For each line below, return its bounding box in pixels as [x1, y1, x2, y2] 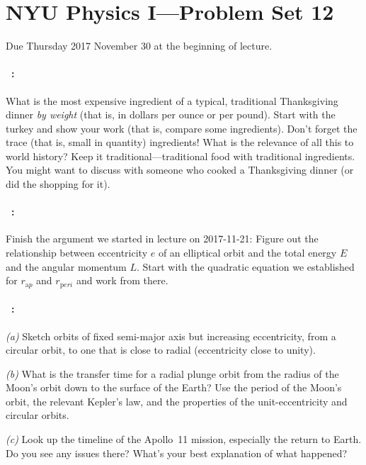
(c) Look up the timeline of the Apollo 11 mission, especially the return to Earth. [6, 432, 362, 447]
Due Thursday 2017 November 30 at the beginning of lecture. [6, 38, 273, 53]
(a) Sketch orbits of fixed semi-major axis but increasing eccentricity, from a [6, 328, 336, 343]
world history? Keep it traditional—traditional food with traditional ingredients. [6, 148, 355, 163]
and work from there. [76, 273, 168, 288]
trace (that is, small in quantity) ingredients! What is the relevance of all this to [6, 135, 354, 150]
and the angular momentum [6, 259, 127, 274]
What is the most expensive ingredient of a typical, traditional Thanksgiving [6, 93, 338, 108]
